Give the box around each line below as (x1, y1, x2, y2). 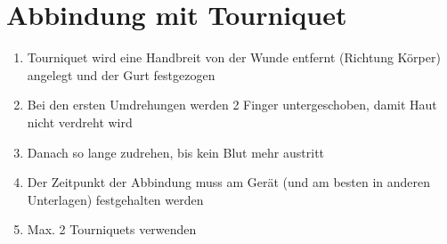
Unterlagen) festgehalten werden (27, 190, 204, 208)
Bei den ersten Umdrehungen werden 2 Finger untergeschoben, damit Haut (27, 95, 437, 114)
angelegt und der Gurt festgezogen (27, 65, 215, 84)
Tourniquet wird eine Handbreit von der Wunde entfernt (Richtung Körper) (27, 48, 441, 67)
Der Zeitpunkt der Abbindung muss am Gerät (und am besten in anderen (27, 173, 431, 191)
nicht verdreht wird (27, 112, 133, 131)
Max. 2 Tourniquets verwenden (27, 220, 197, 239)
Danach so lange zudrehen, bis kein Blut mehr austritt (27, 142, 325, 161)
